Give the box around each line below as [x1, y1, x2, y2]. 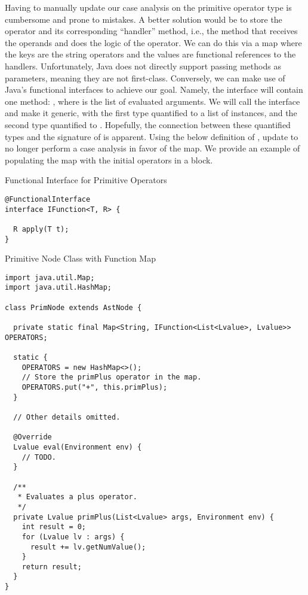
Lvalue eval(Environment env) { [13, 442, 142, 451]
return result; [21, 562, 82, 571]
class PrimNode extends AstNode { [5, 303, 142, 312]
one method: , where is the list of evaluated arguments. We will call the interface [5, 95, 300, 107]
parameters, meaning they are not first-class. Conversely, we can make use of [5, 71, 285, 84]
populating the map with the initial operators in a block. [5, 153, 213, 166]
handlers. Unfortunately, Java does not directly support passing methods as [5, 59, 281, 72]
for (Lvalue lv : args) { [21, 532, 125, 541]
